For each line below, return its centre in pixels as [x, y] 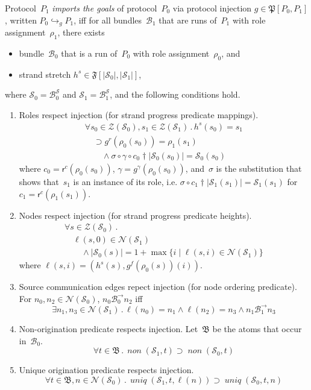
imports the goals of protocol [105, 8]
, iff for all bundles [108, 20]
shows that [39, 182]
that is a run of [89, 53]
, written [21, 20]
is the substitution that [259, 168]
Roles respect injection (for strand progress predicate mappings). [139, 114]
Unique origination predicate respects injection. [106, 370]
